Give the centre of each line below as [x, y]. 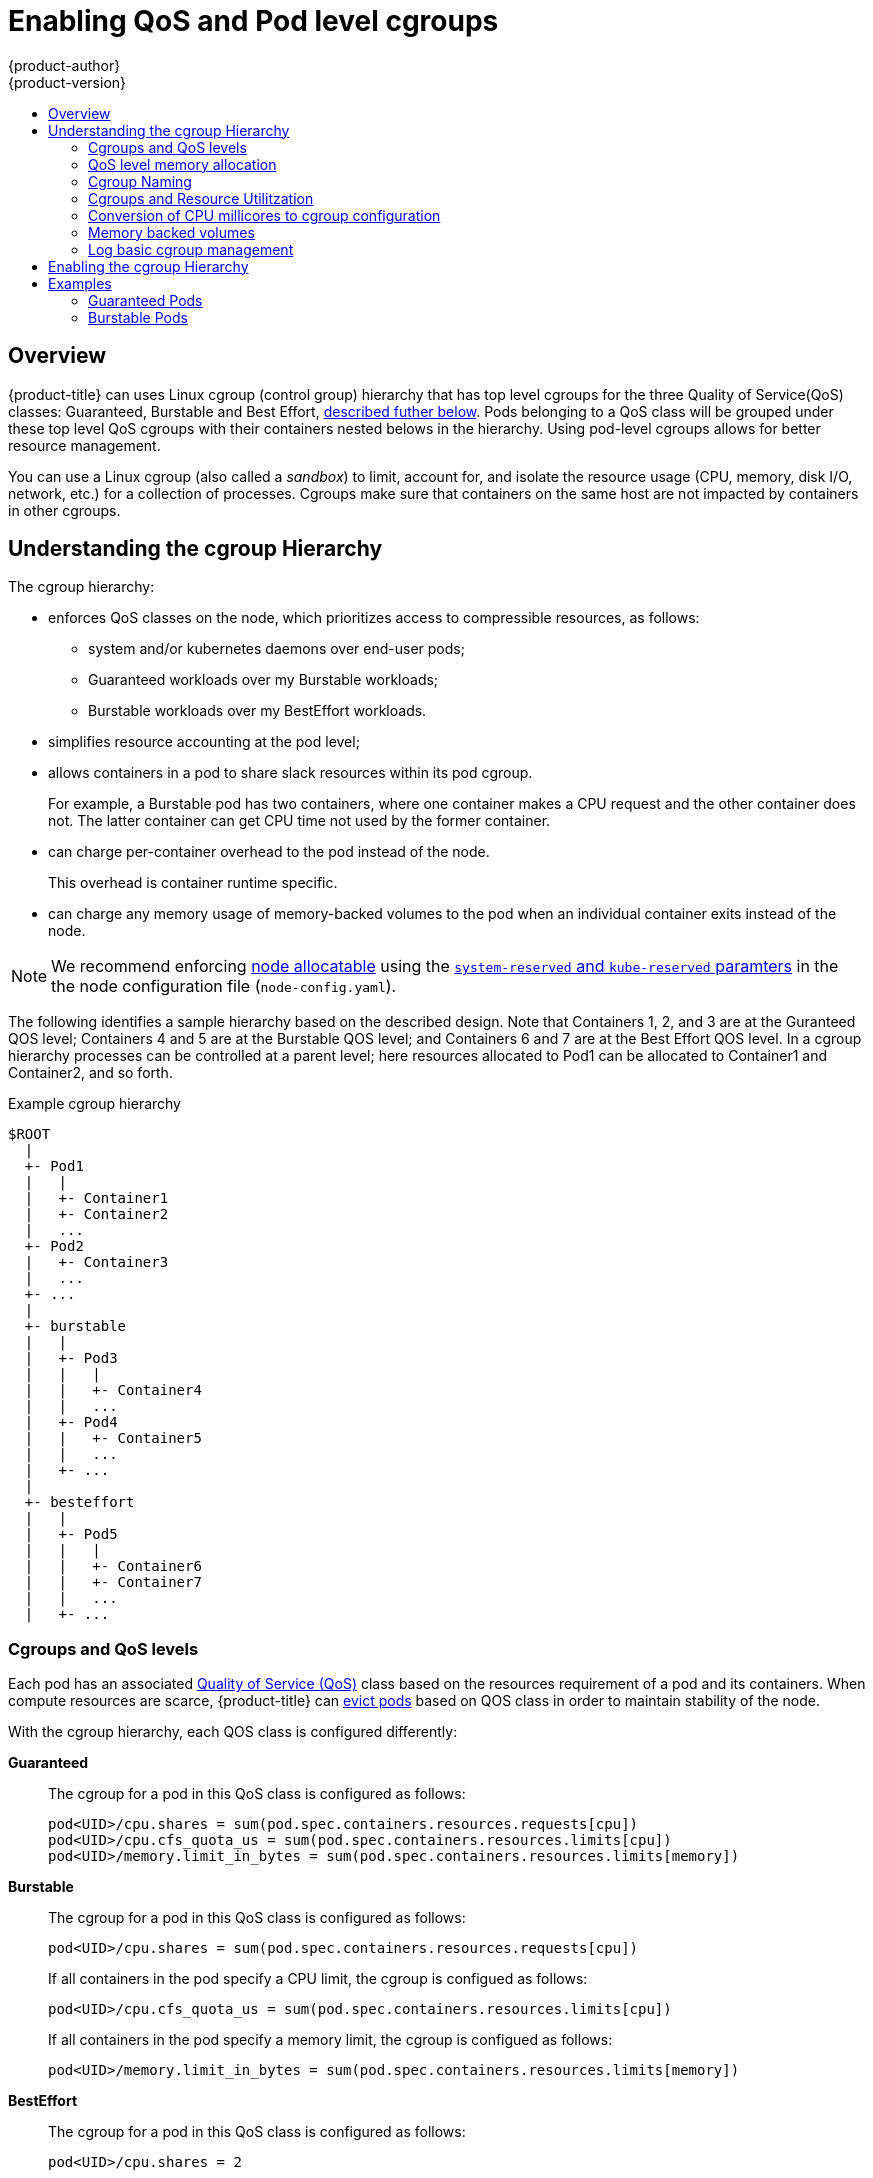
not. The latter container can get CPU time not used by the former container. [299, 821]
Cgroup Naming [140, 181]
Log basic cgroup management [191, 249]
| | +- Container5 [113, 1438]
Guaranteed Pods [145, 300]
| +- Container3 [96, 1262]
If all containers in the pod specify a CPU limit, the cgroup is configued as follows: [318, 1979]
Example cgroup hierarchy [94, 1104]
